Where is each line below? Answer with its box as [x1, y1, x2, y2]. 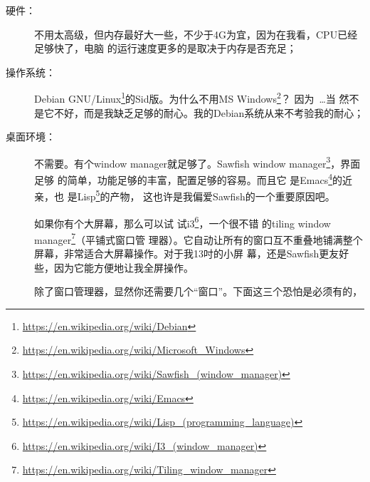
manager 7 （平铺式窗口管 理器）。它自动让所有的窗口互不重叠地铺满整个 [34, 230, 363, 247]
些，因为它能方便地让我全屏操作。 [34, 260, 194, 275]
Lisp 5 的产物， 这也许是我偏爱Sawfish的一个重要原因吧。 [77, 187, 335, 203]
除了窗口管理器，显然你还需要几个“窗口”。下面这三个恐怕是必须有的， [34, 284, 363, 299]
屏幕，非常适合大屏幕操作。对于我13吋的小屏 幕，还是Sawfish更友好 [34, 246, 349, 261]
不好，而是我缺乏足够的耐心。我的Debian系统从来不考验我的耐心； [53, 105, 364, 120]
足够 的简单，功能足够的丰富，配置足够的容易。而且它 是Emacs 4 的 [34, 170, 343, 187]
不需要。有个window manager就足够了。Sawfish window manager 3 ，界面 [34, 153, 361, 170]
